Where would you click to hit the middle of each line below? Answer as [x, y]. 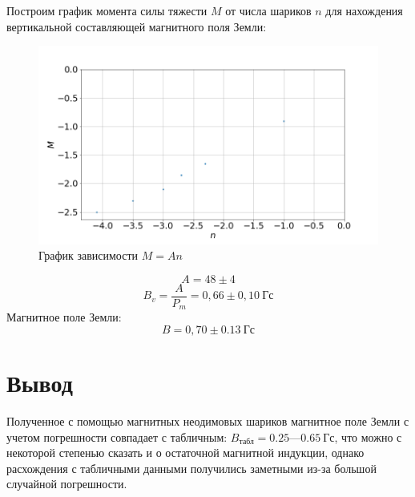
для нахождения [364, 10]
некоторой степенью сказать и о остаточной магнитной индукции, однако [185, 453]
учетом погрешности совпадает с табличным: [117, 436]
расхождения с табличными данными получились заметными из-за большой [191, 468]
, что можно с [368, 436]
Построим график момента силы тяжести [107, 10]
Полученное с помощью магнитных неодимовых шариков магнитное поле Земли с [208, 420]
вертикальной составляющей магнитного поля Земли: [137, 26]
